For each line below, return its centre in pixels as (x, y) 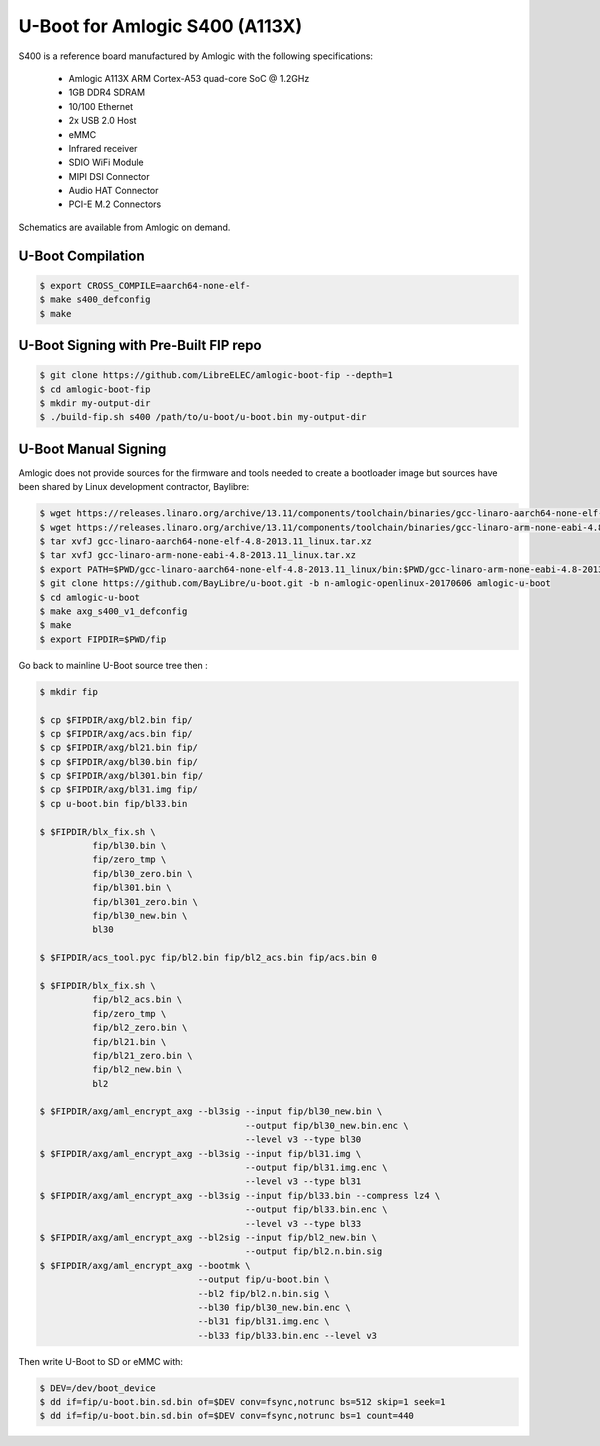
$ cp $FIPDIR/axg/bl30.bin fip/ (119, 761)
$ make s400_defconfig (95, 299)
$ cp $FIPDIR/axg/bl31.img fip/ (119, 789)
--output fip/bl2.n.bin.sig (314, 1251)
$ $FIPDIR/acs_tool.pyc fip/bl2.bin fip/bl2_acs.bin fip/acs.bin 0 (208, 958)
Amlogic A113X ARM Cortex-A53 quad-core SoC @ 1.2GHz (189, 78)
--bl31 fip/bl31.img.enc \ (263, 1321)
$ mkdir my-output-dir (95, 403)
